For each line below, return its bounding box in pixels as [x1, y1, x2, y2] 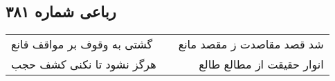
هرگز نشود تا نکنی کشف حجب [11, 56, 156, 73]
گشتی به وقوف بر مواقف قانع [11, 36, 153, 53]
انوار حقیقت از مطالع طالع [199, 56, 324, 73]
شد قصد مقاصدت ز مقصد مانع [178, 36, 324, 53]
